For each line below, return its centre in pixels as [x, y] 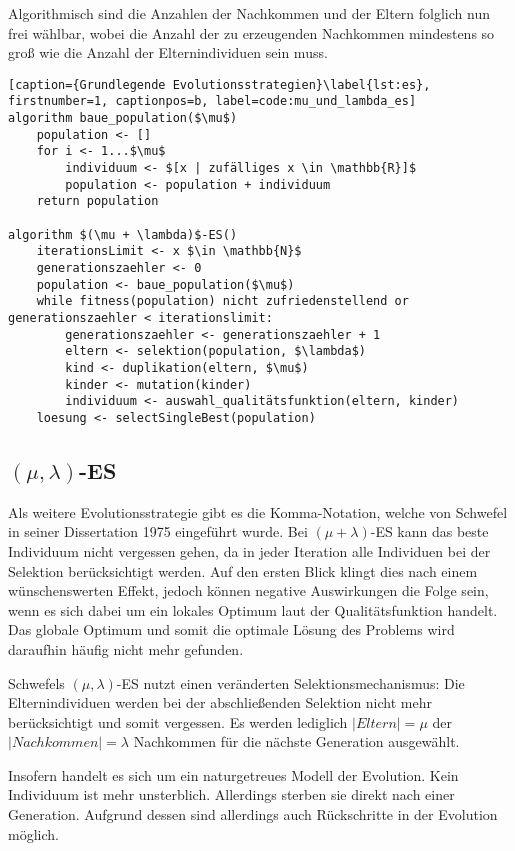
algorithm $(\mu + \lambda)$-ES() [123, 234]
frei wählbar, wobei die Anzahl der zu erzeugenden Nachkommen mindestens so [251, 32]
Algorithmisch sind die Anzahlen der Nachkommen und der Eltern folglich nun [249, 13]
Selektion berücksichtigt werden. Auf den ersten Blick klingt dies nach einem [243, 570]
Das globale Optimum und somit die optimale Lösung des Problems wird [231, 629]
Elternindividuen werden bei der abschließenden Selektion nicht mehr [220, 702]
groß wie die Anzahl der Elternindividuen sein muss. [168, 52]
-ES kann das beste [429, 531]
